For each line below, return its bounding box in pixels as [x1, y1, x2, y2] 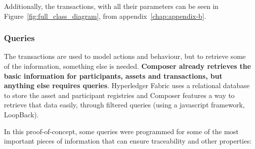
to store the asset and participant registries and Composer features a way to [4, 90, 235, 100]
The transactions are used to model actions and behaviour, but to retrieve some [4, 51, 246, 61]
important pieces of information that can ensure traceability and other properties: [4, 136, 252, 146]
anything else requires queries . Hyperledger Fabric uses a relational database [4, 80, 250, 91]
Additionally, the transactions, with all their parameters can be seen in [4, 1, 219, 11]
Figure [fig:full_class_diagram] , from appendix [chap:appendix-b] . [4, 10, 206, 21]
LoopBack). [4, 109, 39, 119]
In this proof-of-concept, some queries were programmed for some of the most [4, 126, 239, 136]
